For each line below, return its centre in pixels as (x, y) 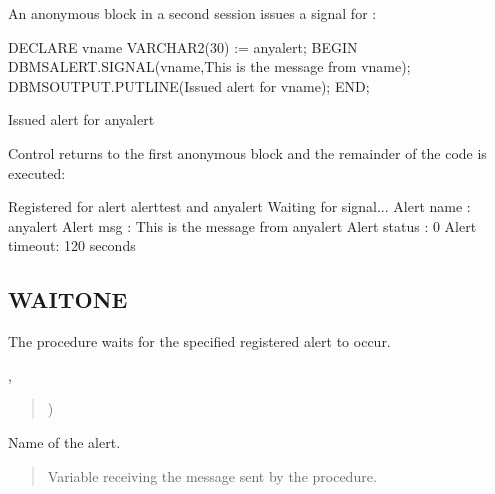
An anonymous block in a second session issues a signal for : (192, 13)
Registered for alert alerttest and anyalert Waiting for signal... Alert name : (239, 206)
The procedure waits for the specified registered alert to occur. (199, 341)
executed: (37, 172)
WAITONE (68, 299)
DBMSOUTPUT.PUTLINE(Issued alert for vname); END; (189, 85)
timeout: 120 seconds (72, 245)
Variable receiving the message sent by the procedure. (212, 475)
